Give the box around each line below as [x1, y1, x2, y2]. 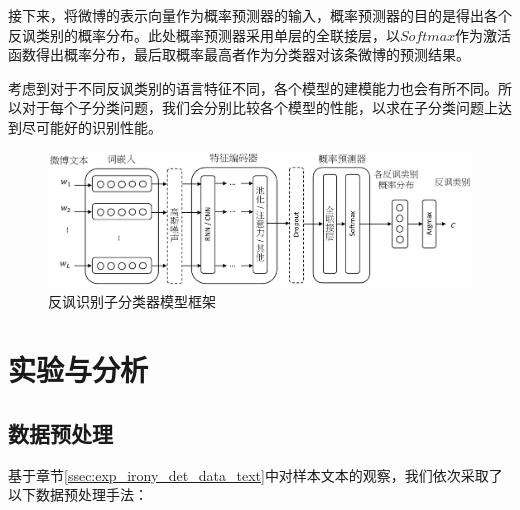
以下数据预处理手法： [8, 484, 148, 505]
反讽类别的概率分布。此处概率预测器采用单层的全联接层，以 [8, 24, 400, 45]
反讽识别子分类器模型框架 [48, 290, 216, 311]
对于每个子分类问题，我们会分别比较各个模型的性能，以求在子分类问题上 [21, 97, 498, 118]
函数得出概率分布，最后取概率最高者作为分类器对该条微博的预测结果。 [8, 44, 470, 65]
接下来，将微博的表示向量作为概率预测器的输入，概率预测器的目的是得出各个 [8, 5, 512, 25]
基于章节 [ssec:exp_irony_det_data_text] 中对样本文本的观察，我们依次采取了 [8, 464, 503, 485]
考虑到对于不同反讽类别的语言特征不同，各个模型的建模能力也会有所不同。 [8, 77, 498, 98]
